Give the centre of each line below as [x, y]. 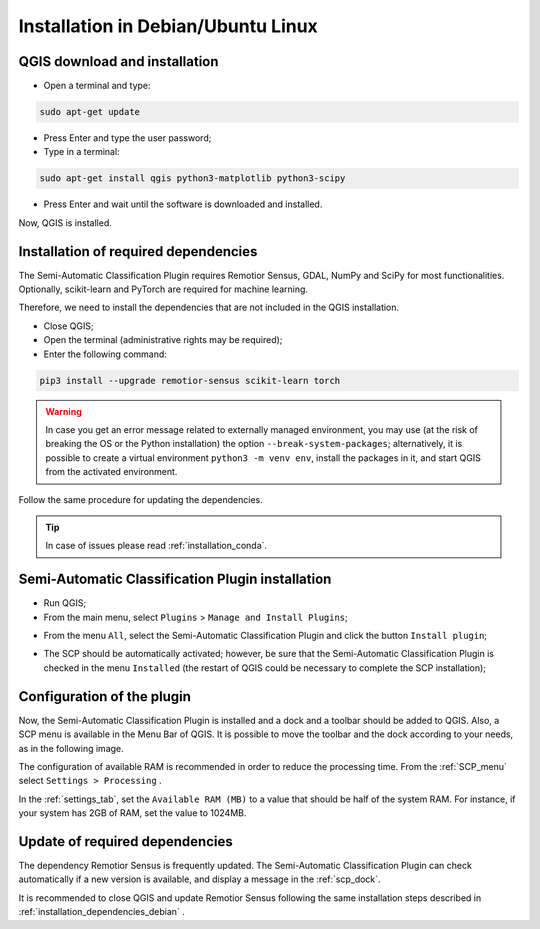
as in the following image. [71, 748]
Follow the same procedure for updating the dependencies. [141, 499]
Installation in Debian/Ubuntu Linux [168, 26]
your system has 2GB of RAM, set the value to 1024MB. [132, 813]
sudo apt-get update [89, 112]
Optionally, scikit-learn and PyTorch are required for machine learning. [163, 289]
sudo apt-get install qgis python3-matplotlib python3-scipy [192, 178]
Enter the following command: [105, 354]
